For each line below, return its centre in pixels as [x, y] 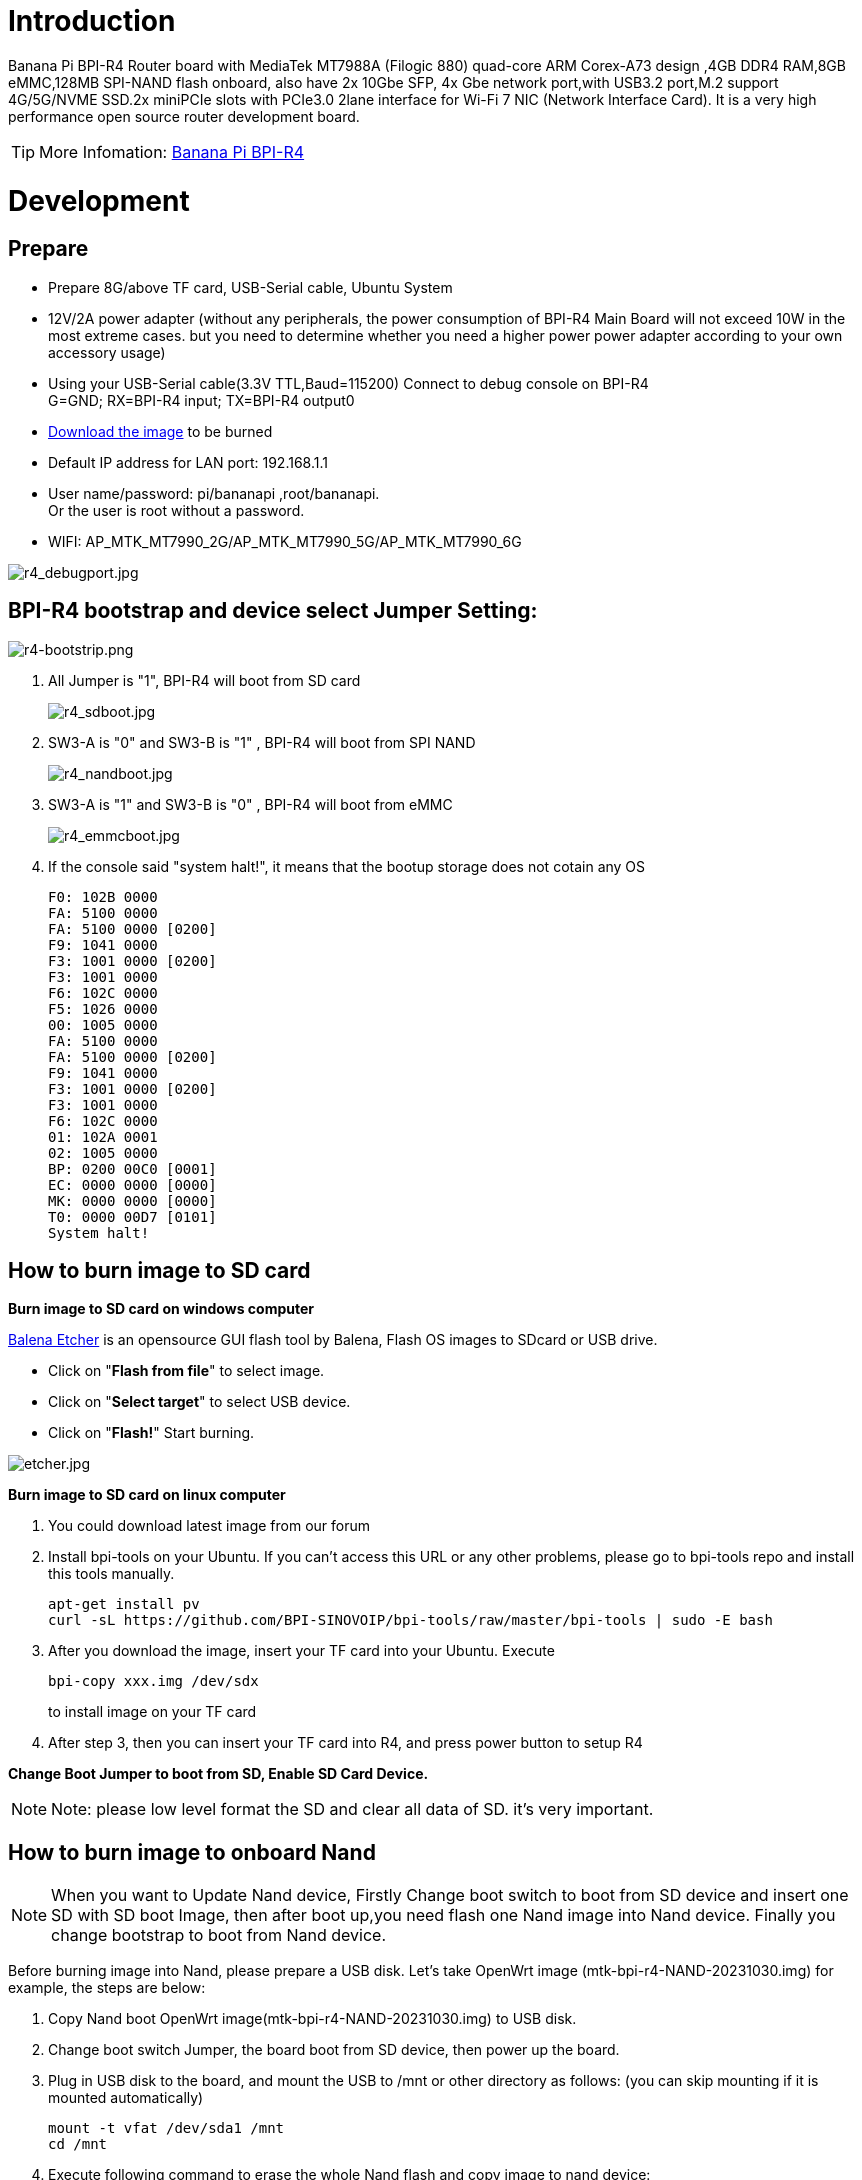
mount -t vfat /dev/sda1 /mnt [166, 2128]
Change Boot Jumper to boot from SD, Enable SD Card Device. [218, 1774]
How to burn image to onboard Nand [192, 1852]
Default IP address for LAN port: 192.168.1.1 [188, 462]
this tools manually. [111, 1574]
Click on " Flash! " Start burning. [151, 1433]
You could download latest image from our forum [209, 1526]
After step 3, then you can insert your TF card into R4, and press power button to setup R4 [345, 1743]
